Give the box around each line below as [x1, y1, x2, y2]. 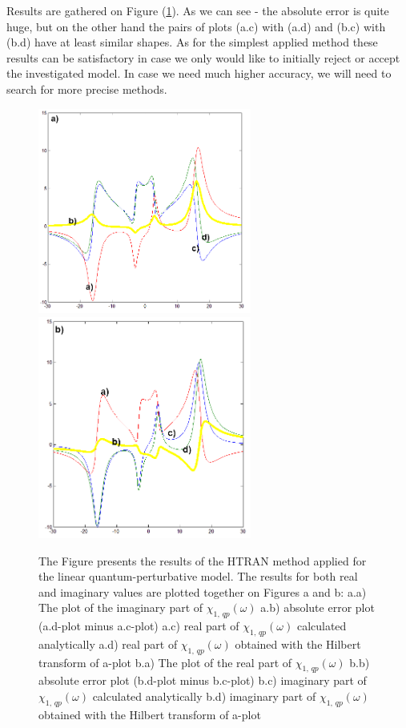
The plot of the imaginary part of [38, 599, 203, 616]
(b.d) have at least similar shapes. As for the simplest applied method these [6, 34, 378, 50]
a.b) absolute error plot [260, 599, 375, 616]
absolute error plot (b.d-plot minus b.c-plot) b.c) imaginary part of [38, 672, 367, 689]
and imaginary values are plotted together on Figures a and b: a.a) [38, 583, 367, 600]
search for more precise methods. [6, 80, 167, 97]
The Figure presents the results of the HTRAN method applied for [38, 552, 367, 569]
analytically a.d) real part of [38, 635, 178, 652]
